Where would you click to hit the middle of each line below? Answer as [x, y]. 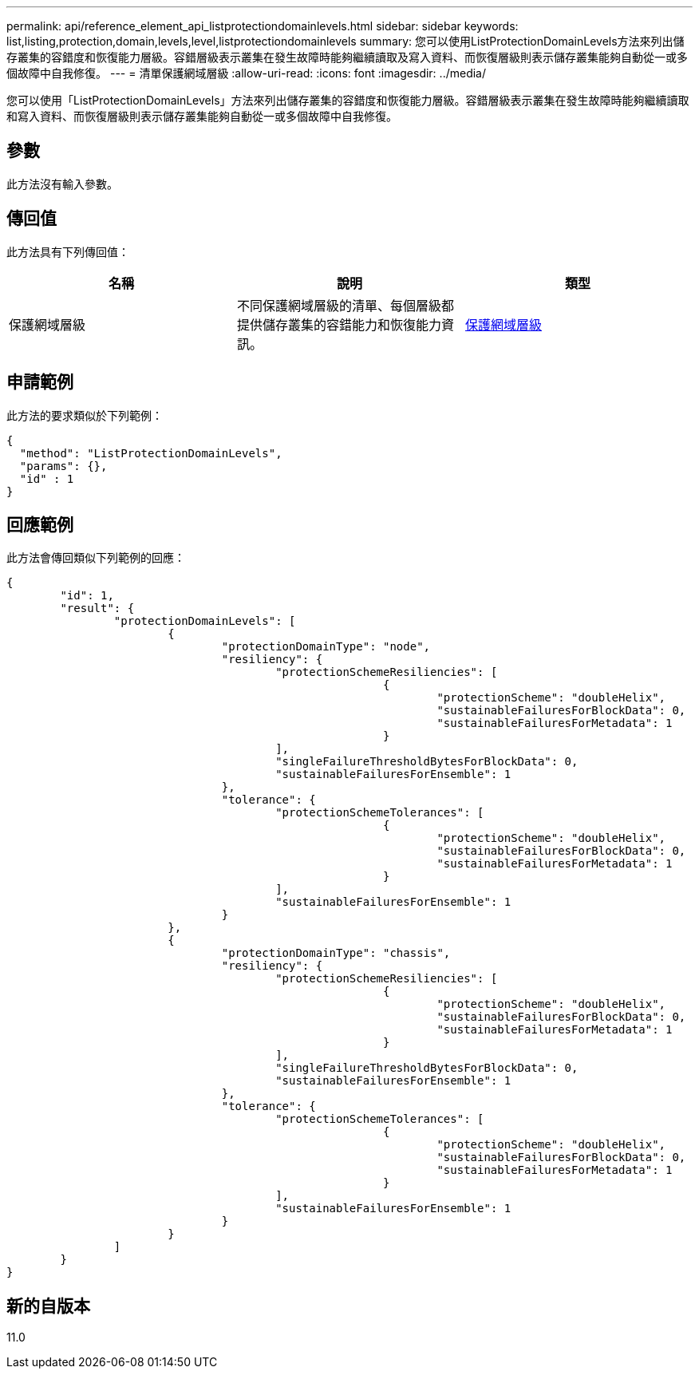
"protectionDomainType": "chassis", [336, 953]
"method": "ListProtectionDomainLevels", [151, 453]
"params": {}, [63, 466]
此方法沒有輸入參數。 [62, 184]
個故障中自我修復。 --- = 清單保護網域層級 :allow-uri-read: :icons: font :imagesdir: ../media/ [247, 73]
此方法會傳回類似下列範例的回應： [96, 558]
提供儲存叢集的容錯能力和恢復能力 [339, 324]
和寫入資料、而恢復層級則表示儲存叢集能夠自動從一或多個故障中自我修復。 [202, 116]
